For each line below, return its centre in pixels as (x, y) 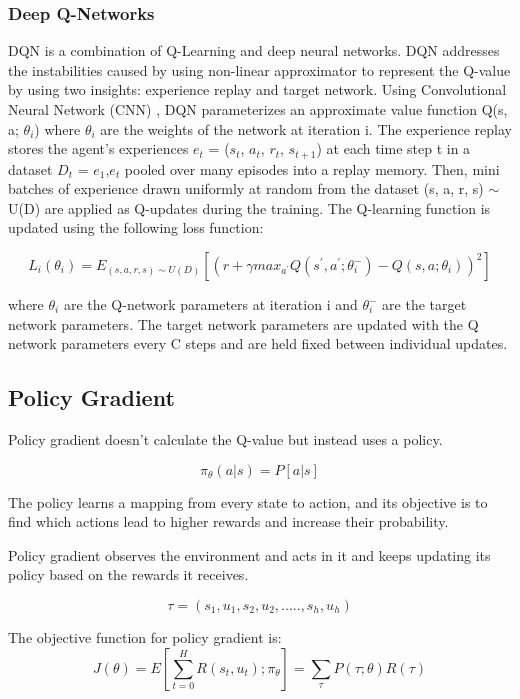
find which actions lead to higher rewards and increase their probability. (228, 521)
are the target (424, 304)
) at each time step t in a (393, 148)
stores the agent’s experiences (98, 148)
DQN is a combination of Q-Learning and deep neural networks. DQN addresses (254, 50)
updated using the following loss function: (136, 227)
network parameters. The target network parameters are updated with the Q (243, 323)
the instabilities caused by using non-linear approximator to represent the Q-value (259, 69)
